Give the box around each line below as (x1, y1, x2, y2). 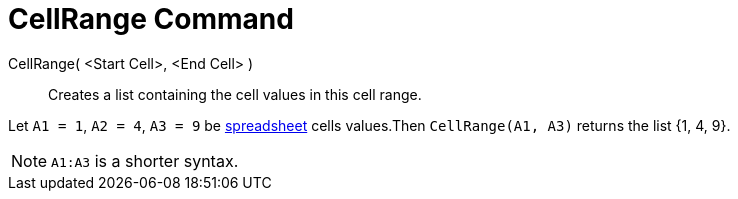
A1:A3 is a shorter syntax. (51, 150, 239, 171)
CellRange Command (8, 2, 294, 36)
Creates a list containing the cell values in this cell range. (48, 85, 422, 103)
